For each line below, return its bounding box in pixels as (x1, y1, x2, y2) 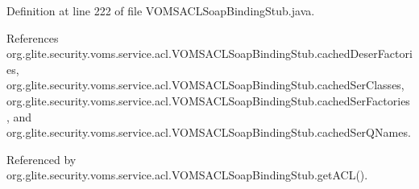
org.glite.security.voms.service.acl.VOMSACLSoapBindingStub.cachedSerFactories (6, 92, 410, 109)
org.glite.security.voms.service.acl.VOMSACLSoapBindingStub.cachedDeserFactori (6, 45, 413, 62)
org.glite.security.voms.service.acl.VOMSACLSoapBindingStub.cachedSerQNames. (6, 124, 411, 141)
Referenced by (6, 150, 77, 167)
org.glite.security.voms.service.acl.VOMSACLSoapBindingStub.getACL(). (6, 166, 368, 183)
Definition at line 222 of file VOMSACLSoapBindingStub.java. (6, 2, 315, 18)
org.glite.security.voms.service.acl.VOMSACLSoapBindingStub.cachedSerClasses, (6, 76, 404, 93)
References (6, 29, 59, 46)
